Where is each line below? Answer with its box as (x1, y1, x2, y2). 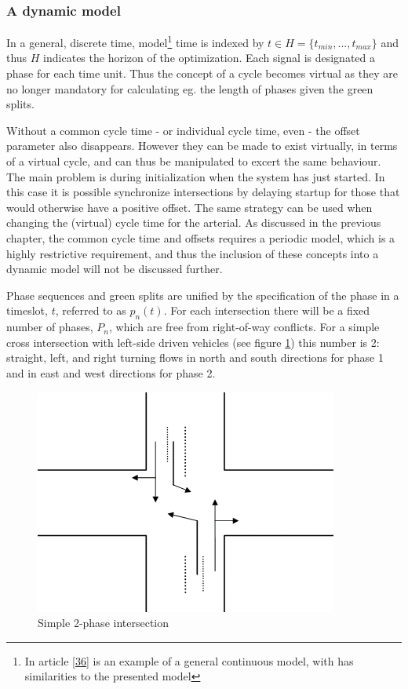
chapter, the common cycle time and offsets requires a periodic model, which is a (6, 230, 395, 246)
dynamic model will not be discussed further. (6, 261, 223, 277)
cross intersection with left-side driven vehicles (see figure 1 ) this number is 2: (6, 334, 380, 350)
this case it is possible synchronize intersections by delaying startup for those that (6, 184, 400, 200)
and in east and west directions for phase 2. (6, 364, 216, 381)
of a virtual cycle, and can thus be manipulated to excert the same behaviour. (6, 153, 381, 170)
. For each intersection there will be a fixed (163, 302, 370, 319)
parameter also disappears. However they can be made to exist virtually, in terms (6, 137, 398, 154)
